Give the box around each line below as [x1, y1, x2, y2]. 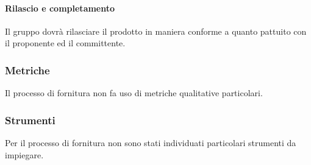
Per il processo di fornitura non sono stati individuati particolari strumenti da [5, 136, 296, 149]
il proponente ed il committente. [5, 37, 126, 49]
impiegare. [5, 148, 44, 161]
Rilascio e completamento [5, 1, 115, 14]
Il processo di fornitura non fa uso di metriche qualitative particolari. [5, 86, 263, 99]
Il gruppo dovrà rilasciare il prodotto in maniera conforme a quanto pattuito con [5, 24, 307, 37]
